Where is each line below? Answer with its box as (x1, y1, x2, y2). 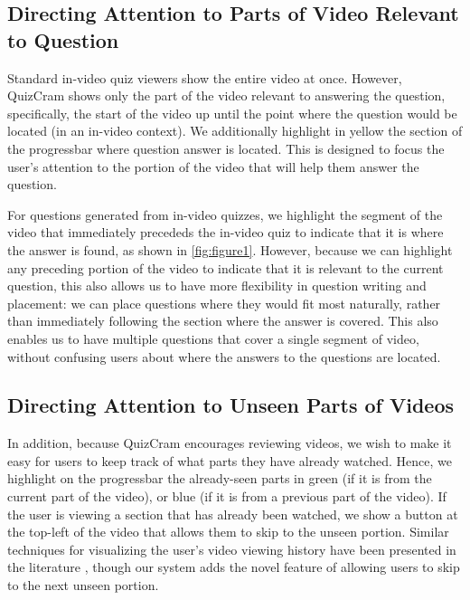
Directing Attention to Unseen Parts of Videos (7, 391, 455, 419)
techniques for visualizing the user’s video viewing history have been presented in (7, 539, 456, 558)
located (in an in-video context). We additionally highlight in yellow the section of (7, 121, 463, 140)
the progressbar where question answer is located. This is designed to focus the (7, 138, 445, 157)
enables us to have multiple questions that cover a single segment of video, (7, 329, 419, 348)
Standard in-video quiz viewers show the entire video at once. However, (7, 68, 402, 87)
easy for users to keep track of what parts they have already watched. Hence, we (7, 451, 452, 470)
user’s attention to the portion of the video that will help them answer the (7, 157, 419, 176)
